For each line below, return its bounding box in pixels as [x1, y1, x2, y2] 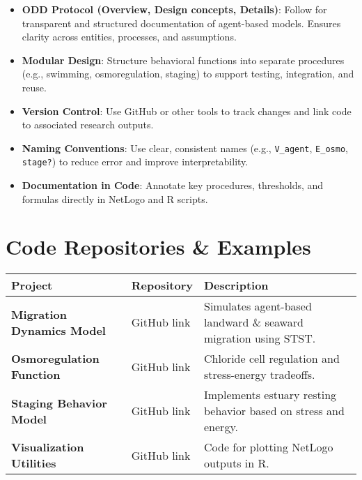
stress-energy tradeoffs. [204, 366, 315, 383]
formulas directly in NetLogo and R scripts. [22, 191, 208, 206]
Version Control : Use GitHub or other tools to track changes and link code [22, 103, 352, 118]
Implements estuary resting [204, 387, 337, 403]
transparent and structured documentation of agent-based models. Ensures [22, 15, 341, 30]
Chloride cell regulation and [204, 350, 340, 367]
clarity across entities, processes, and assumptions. [22, 29, 237, 44]
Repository [131, 277, 193, 294]
